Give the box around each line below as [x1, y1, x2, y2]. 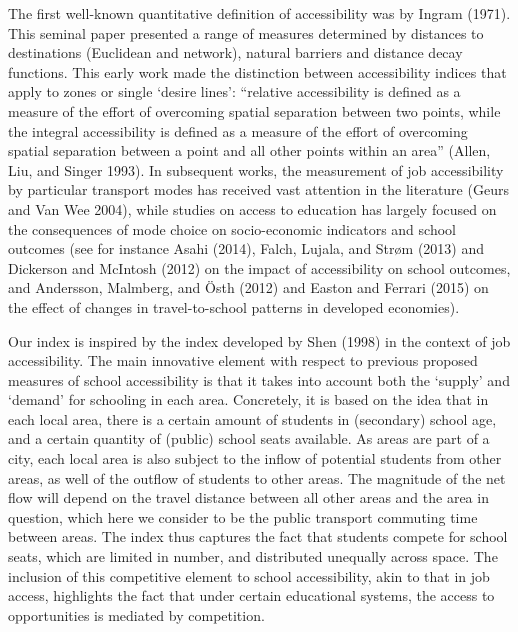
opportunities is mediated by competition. [8, 604, 265, 625]
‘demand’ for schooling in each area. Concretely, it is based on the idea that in [8, 389, 489, 410]
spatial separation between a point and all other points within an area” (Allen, [8, 140, 491, 161]
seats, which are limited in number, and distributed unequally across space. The [8, 546, 498, 567]
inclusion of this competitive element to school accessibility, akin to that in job [8, 565, 490, 586]
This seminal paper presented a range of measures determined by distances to [8, 22, 484, 43]
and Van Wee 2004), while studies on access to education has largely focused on [8, 198, 497, 219]
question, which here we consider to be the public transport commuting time [8, 506, 478, 527]
